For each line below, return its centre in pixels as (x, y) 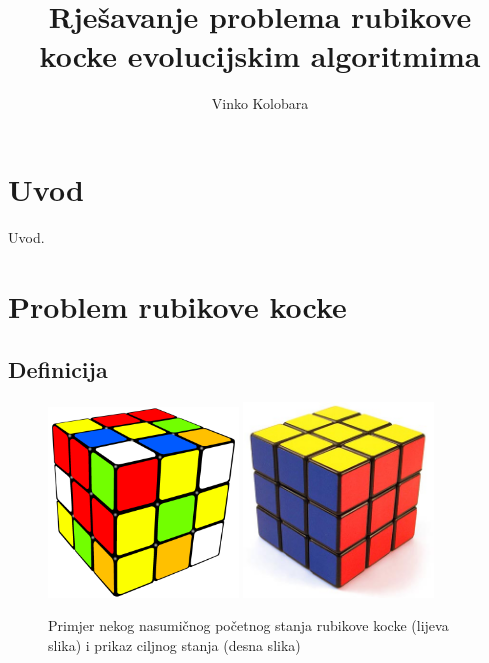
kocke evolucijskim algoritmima (260, 55)
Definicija (58, 369)
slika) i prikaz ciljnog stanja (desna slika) (174, 644)
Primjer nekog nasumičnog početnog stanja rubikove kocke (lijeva (248, 625)
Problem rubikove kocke (177, 305)
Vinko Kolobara (260, 103)
